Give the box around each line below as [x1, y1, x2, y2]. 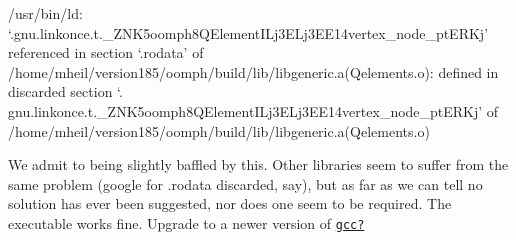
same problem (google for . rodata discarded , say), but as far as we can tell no [8, 173, 483, 194]
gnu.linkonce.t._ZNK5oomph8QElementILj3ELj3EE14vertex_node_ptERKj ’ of [8, 100, 499, 121]
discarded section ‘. [8, 81, 123, 102]
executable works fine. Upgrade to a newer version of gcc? [8, 212, 365, 233]
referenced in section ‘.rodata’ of [8, 42, 204, 63]
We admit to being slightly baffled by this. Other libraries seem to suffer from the [8, 154, 509, 175]
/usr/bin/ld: [8, 3, 83, 23]
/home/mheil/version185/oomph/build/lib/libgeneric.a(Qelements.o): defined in [8, 61, 499, 82]
